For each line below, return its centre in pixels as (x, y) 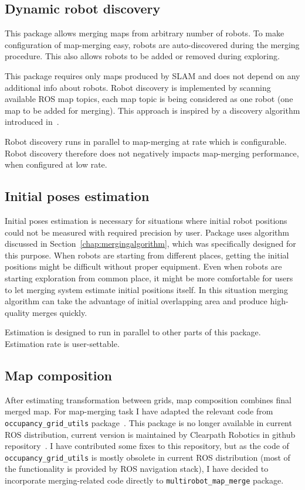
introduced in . (32, 122)
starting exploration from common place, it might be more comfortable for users (149, 278)
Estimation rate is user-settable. (62, 343)
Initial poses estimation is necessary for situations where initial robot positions (146, 220)
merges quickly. (60, 312)
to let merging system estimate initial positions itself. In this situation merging (146, 289)
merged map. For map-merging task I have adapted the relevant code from (139, 411)
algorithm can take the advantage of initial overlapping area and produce (136, 301)
